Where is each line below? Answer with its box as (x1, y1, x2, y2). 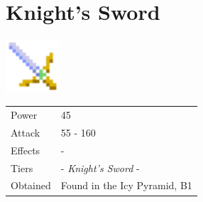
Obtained (11, 178, 51, 193)
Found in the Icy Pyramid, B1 (60, 178, 192, 193)
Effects (11, 142, 40, 157)
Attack (11, 124, 40, 139)
